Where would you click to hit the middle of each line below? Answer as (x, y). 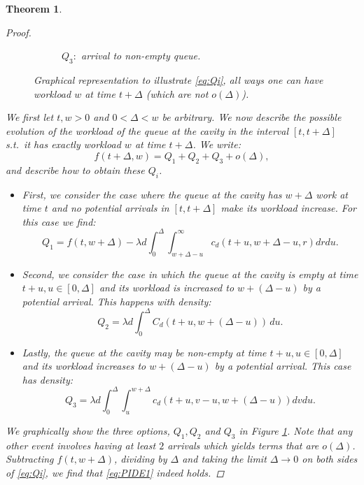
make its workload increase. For (288, 208)
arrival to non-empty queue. (141, 56)
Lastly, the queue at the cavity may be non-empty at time (144, 352)
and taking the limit (224, 459)
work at (332, 194)
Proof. (19, 32)
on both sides (330, 459)
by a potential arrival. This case (283, 366)
